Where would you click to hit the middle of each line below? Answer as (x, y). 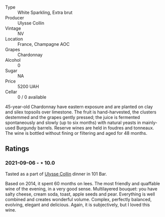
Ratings (17, 149)
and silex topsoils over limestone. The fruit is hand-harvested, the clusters (81, 112)
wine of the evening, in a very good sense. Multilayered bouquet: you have (81, 189)
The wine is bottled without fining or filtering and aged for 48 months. (76, 133)
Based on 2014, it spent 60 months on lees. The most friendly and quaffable (82, 183)
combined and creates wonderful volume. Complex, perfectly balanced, (79, 199)
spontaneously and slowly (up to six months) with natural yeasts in (73, 122)
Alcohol (13, 60)
